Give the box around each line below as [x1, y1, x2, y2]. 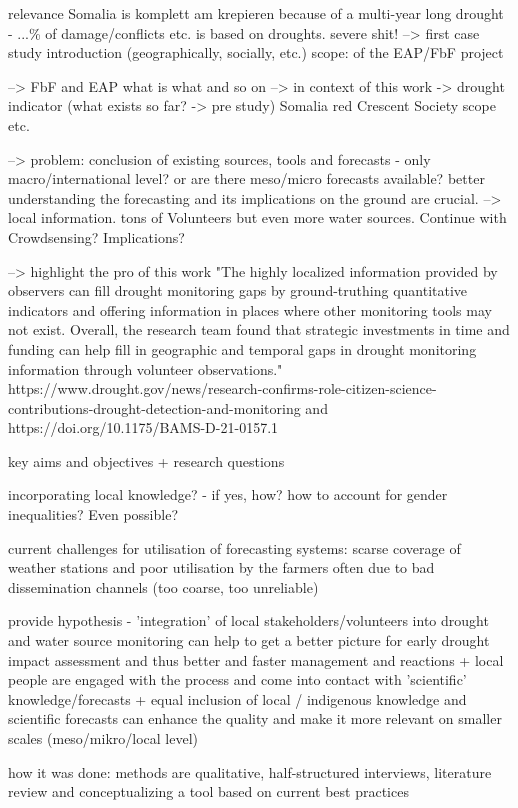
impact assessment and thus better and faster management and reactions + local [8, 649, 504, 670]
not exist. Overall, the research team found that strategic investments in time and [8, 319, 510, 340]
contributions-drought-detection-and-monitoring [8, 397, 301, 418]
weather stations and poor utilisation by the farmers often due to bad [8, 557, 435, 578]
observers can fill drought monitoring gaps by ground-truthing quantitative [8, 280, 468, 301]
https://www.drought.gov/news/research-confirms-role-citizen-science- [8, 378, 437, 399]
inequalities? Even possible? [8, 504, 178, 525]
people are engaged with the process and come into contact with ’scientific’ [8, 669, 467, 690]
